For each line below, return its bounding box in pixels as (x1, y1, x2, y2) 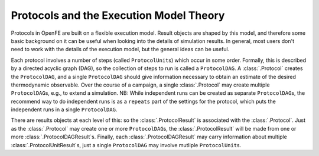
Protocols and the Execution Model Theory (11, 9, 225, 22)
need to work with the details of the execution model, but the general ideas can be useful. (11, 46, 230, 53)
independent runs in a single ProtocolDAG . (11, 106, 118, 113)
